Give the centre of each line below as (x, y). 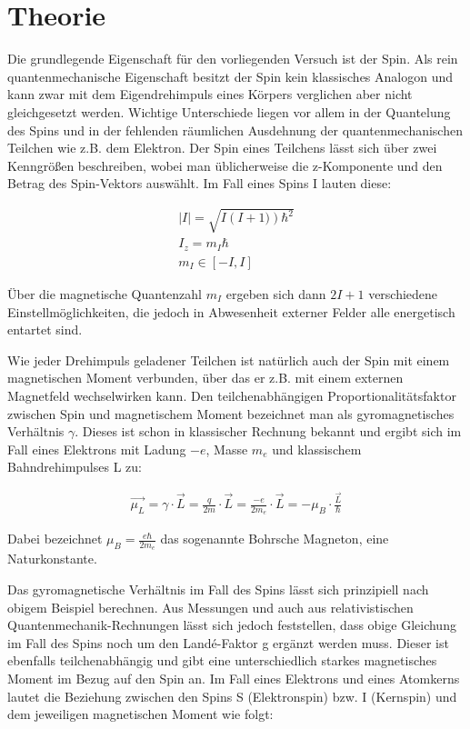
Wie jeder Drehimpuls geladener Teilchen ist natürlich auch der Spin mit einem (229, 360)
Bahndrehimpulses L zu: (75, 467)
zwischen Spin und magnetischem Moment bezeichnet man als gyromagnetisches (231, 413)
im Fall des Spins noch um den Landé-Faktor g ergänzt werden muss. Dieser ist (228, 642)
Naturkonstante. (52, 559)
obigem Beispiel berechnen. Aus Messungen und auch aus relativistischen (210, 607)
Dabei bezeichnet (55, 539)
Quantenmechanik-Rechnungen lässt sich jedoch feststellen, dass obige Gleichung (232, 625)
